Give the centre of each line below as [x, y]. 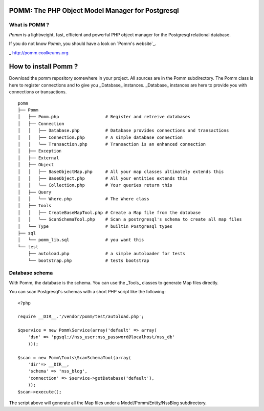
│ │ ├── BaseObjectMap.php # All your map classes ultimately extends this [121, 172]
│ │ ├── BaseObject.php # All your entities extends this [103, 178]
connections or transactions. [38, 92]
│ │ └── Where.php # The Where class [83, 199]
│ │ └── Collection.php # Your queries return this [95, 185]
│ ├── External [38, 158]
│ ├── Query [34, 192]
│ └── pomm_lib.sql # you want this [81, 240]
